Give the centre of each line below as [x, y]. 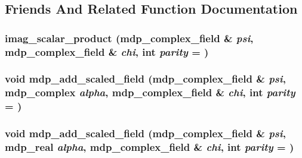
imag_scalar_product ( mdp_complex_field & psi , [129, 38]
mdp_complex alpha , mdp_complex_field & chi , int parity [150, 92]
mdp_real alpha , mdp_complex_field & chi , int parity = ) [150, 147]
